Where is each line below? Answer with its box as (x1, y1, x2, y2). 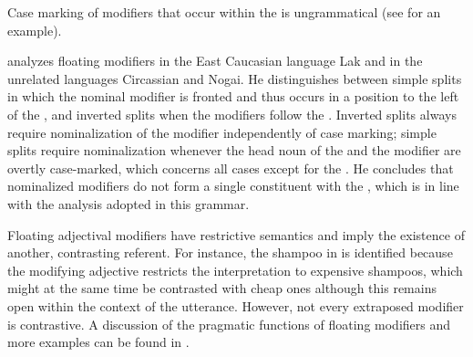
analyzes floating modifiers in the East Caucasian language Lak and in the (7, 51, 423, 70)
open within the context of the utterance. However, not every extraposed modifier (7, 296, 464, 315)
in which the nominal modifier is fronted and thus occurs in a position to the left (7, 87, 459, 106)
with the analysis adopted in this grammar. (7, 194, 250, 213)
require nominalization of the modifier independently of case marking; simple (7, 122, 437, 142)
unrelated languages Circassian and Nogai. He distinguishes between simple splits (7, 68, 462, 88)
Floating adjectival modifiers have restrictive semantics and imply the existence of (7, 225, 465, 244)
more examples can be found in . (7, 332, 190, 352)
